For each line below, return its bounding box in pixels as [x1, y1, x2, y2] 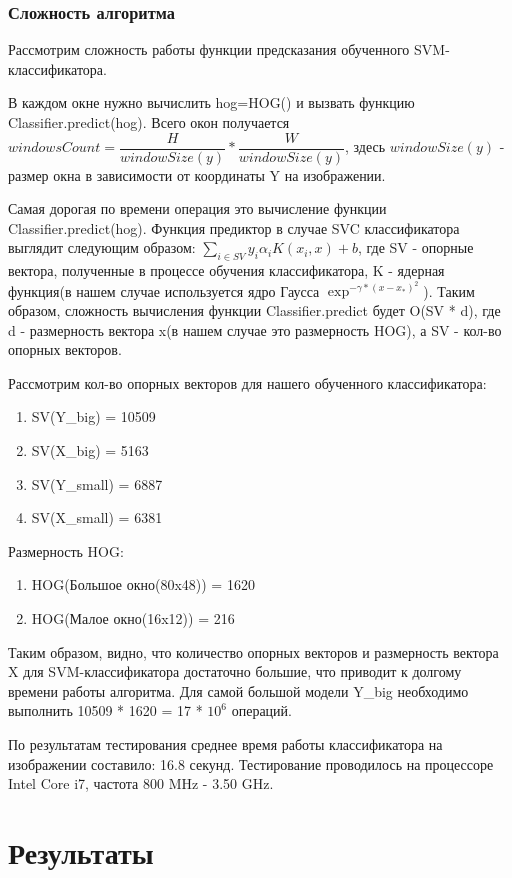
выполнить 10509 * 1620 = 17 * [8, 700, 203, 721]
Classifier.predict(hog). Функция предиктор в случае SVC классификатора [8, 217, 460, 238]
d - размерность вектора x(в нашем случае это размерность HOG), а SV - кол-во [8, 319, 502, 340]
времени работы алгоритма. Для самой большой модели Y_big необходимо [8, 680, 469, 701]
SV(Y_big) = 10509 [31, 406, 156, 427]
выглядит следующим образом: [8, 237, 196, 258]
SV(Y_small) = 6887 [31, 473, 163, 494]
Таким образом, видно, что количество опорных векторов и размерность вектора [8, 641, 499, 662]
